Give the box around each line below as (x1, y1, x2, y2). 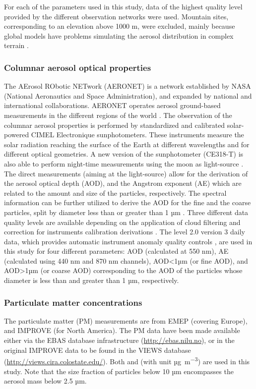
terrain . (4, 40, 29, 51)
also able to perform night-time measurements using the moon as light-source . (4, 158, 244, 168)
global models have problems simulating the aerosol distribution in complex (4, 30, 234, 41)
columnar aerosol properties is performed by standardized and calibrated (4, 119, 225, 130)
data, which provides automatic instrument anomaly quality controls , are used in (4, 236, 253, 246)
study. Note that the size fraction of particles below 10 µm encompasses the (4, 366, 234, 376)
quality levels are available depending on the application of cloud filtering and (4, 217, 241, 227)
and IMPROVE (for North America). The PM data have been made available (4, 325, 240, 335)
